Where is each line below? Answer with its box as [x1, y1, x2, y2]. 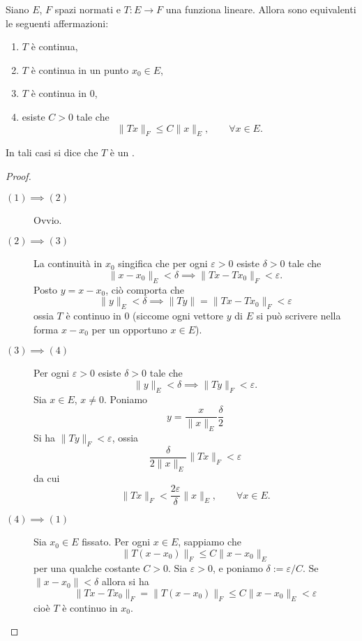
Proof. [6, 168, 31, 183]
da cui [33, 470, 60, 485]
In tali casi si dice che [6, 145, 98, 160]
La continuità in [33, 256, 103, 271]
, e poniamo [213, 560, 263, 575]
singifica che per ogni [118, 256, 208, 271]
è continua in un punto [31, 62, 129, 77]
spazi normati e [54, 2, 121, 16]
